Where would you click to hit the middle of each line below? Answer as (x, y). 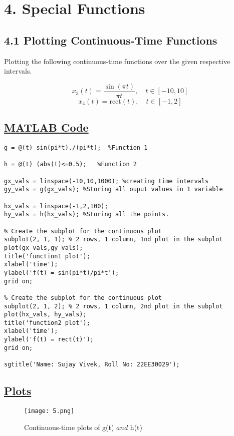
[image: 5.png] (49, 411)
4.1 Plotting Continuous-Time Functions (111, 40)
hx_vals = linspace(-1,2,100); (56, 206)
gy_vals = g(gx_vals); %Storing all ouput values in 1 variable (113, 189)
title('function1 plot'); (47, 256)
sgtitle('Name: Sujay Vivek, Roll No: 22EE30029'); (92, 365)
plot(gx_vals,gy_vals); (44, 248)
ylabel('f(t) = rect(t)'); (49, 340)
